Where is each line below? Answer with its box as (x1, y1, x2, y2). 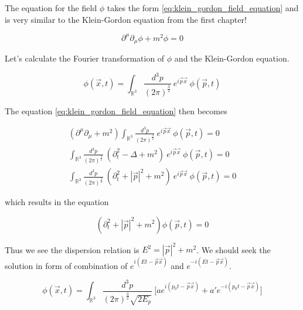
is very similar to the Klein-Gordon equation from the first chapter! (5, 13, 247, 25)
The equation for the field (5, 2, 97, 13)
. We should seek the (196, 243, 271, 256)
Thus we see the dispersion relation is (5, 243, 139, 256)
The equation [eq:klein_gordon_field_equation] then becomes (5, 104, 227, 117)
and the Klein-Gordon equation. (174, 52, 290, 64)
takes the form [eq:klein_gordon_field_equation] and (107, 2, 299, 13)
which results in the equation (5, 195, 109, 207)
